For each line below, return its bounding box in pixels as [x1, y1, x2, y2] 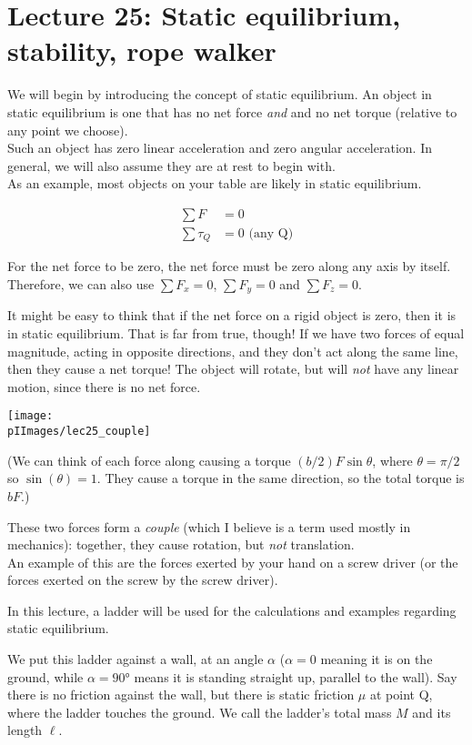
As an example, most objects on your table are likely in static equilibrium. [7, 174, 422, 193]
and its [412, 702, 451, 721]
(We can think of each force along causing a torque [7, 450, 291, 469]
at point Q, [369, 685, 433, 704]
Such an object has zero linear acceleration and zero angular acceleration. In [7, 138, 432, 157]
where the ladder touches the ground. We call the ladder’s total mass [7, 702, 392, 721]
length [7, 720, 43, 740]
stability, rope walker [7, 32, 276, 69]
